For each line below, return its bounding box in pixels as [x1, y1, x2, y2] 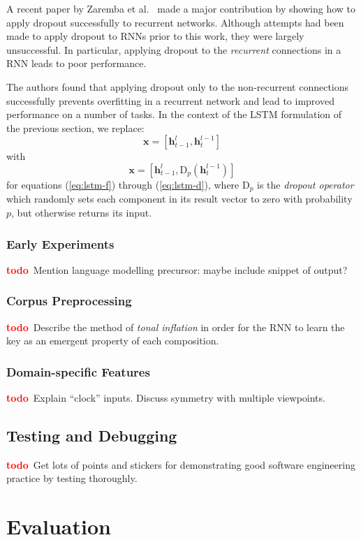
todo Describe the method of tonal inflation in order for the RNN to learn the [6, 319, 345, 334]
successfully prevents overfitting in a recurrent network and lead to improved [6, 93, 334, 108]
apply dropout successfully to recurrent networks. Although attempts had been [6, 15, 344, 29]
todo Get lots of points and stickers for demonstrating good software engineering [6, 457, 355, 472]
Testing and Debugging [6, 425, 177, 446]
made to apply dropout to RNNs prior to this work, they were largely [6, 29, 304, 43]
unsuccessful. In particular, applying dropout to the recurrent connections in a [6, 42, 341, 57]
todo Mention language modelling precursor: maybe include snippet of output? [6, 262, 348, 277]
